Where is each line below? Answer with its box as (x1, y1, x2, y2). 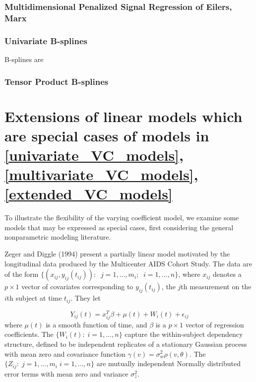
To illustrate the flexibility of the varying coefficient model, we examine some (4, 212, 239, 223)
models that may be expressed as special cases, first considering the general (4, 222, 234, 232)
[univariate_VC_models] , (4, 144, 184, 165)
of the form (4, 269, 39, 279)
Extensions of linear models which (4, 106, 243, 126)
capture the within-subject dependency (125, 329, 243, 339)
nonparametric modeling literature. (4, 232, 111, 242)
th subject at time (6, 293, 62, 303)
